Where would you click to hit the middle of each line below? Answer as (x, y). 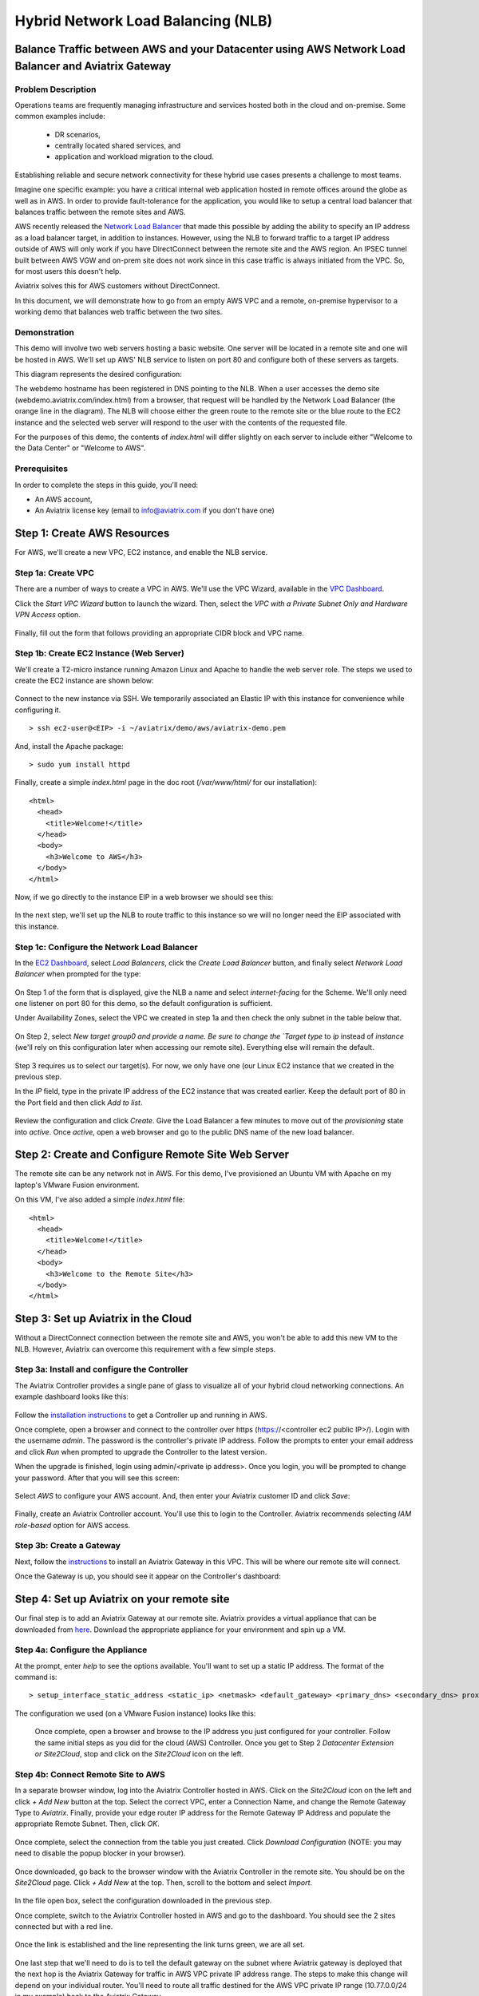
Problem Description (55, 89)
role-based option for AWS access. (73, 1525)
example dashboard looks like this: (72, 1396)
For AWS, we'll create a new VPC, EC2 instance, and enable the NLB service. (141, 552)
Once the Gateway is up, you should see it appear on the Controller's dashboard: (148, 1576)
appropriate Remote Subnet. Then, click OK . (87, 1824)
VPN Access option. (48, 615)
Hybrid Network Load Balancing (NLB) (144, 21)
